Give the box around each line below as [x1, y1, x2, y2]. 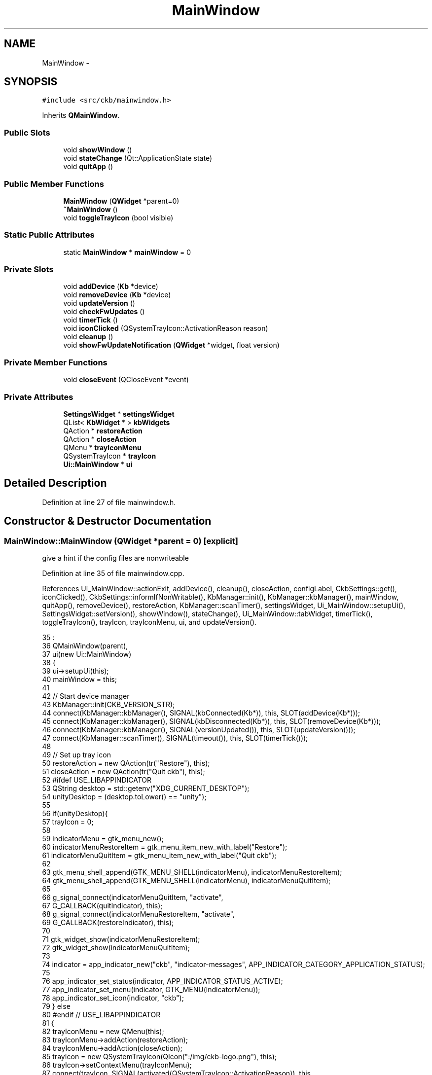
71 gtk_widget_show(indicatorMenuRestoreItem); [42, 935, 200, 943]
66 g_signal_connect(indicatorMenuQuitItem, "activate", [42, 893, 223, 901]
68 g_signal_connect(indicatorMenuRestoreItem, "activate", [42, 910, 235, 918]
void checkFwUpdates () [63, 307, 145, 316]
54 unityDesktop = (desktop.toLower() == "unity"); [42, 792, 207, 801]
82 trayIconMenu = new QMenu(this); [42, 1027, 164, 1036]
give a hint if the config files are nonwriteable [42, 554, 189, 562]
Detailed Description [4, 477, 107, 490]
